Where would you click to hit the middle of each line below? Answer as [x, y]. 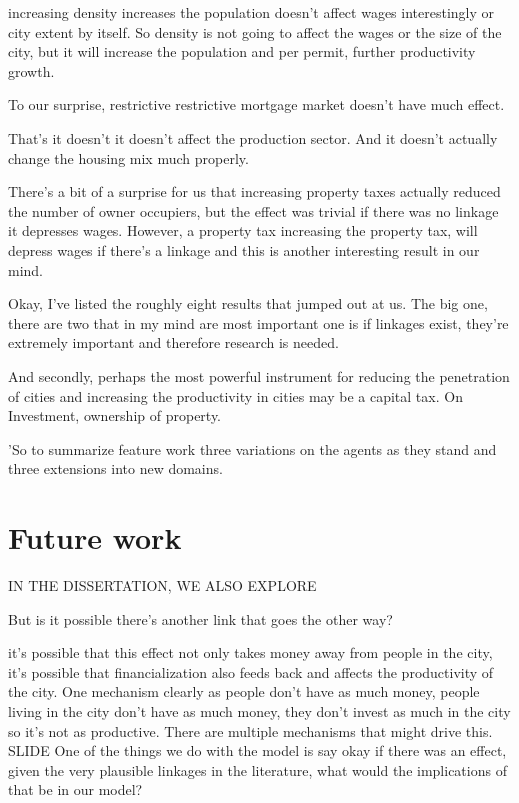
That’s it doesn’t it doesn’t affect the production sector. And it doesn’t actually [253, 137]
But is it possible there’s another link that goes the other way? [200, 618]
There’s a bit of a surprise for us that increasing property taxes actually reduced [254, 191]
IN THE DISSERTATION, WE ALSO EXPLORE [162, 585]
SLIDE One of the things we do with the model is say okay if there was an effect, [257, 750]
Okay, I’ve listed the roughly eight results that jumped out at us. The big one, [248, 303]
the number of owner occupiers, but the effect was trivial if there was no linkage [253, 210]
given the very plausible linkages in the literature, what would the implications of [257, 769]
